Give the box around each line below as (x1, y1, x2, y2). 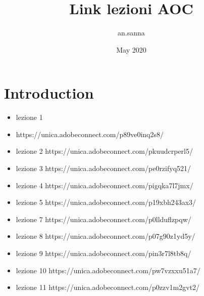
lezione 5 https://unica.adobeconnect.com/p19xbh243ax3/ (16, 197, 196, 207)
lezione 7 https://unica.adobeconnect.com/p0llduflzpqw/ (16, 214, 191, 224)
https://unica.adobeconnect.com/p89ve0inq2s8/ (16, 129, 164, 139)
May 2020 (116, 44, 146, 55)
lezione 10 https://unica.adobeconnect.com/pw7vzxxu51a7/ (16, 265, 200, 275)
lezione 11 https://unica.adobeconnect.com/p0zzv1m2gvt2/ (16, 282, 200, 292)
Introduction (4, 82, 94, 103)
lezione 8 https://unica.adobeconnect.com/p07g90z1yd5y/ (16, 231, 195, 241)
